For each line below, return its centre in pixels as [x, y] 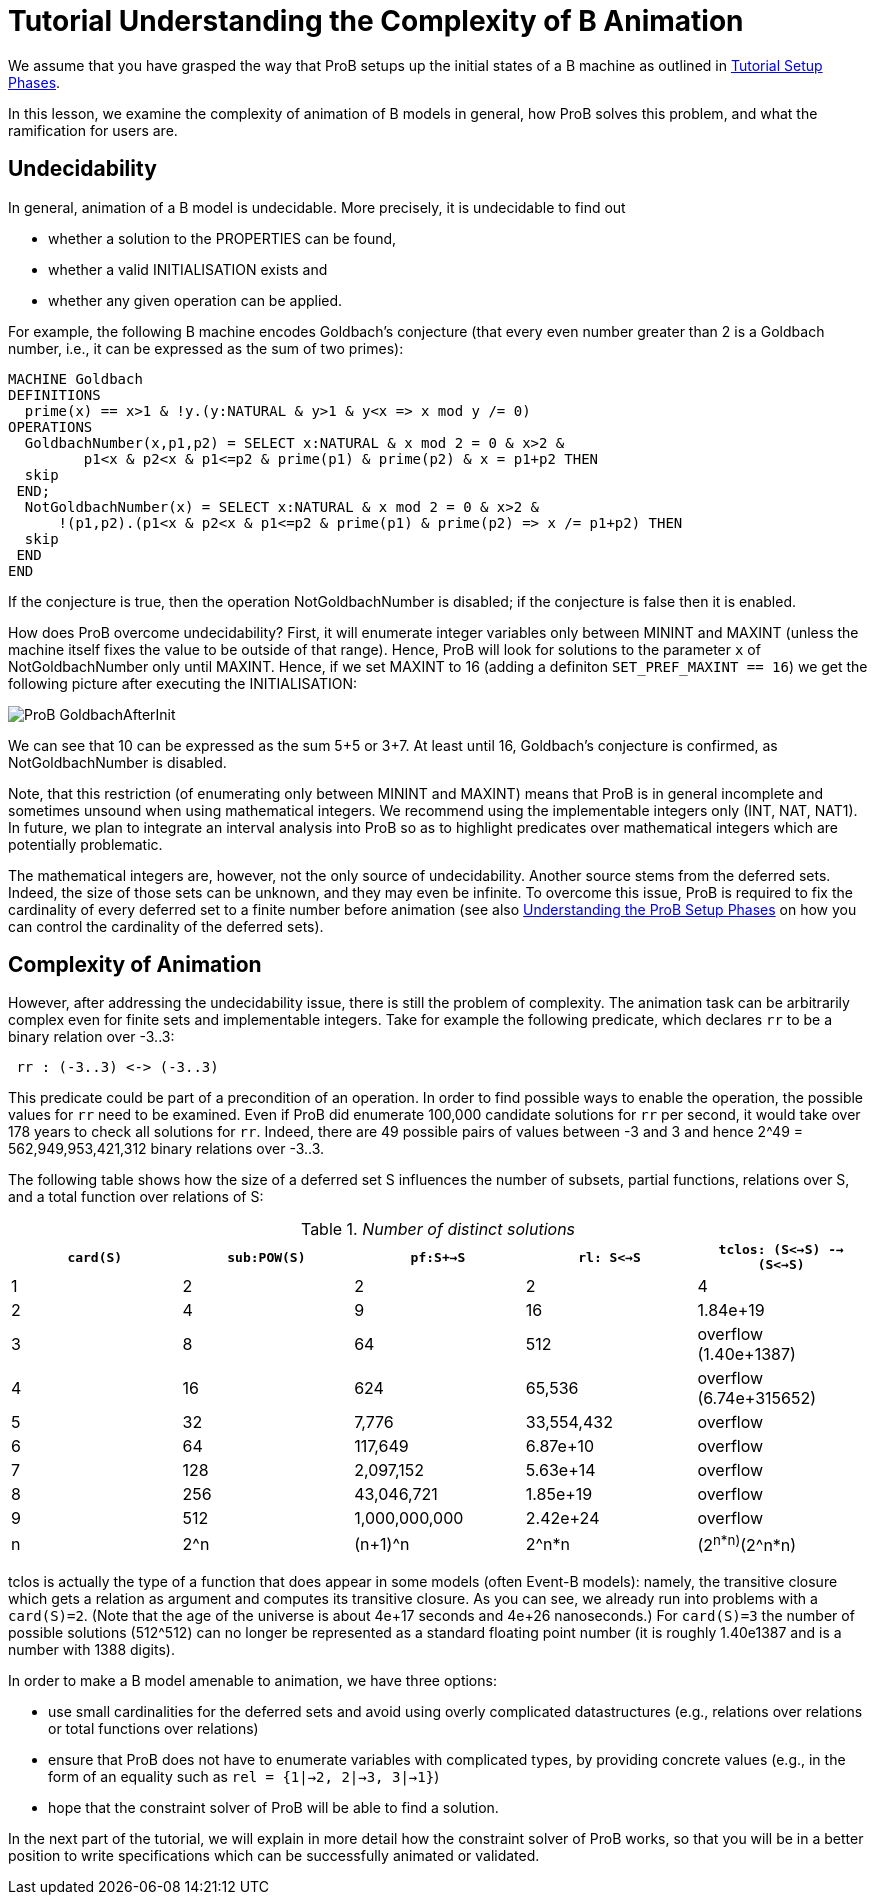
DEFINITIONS [54, 394]
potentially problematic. [85, 844]
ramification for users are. [93, 130]
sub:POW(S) [266, 1257]
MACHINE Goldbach [75, 378]
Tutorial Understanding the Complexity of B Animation [376, 21]
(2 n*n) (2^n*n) [747, 1544]
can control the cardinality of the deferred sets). [166, 926]
